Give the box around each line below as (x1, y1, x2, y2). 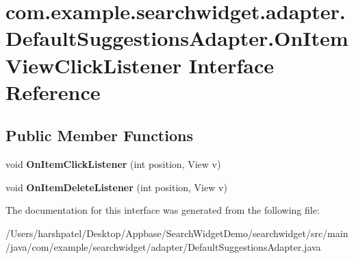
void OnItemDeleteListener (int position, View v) (5, 180, 227, 194)
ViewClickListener (5, 51, 182, 79)
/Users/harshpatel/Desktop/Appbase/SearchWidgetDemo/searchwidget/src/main (5, 225, 349, 240)
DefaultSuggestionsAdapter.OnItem (5, 24, 349, 52)
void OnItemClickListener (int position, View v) (5, 157, 221, 171)
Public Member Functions (5, 125, 193, 146)
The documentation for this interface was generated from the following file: (5, 203, 320, 217)
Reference (5, 77, 101, 106)
